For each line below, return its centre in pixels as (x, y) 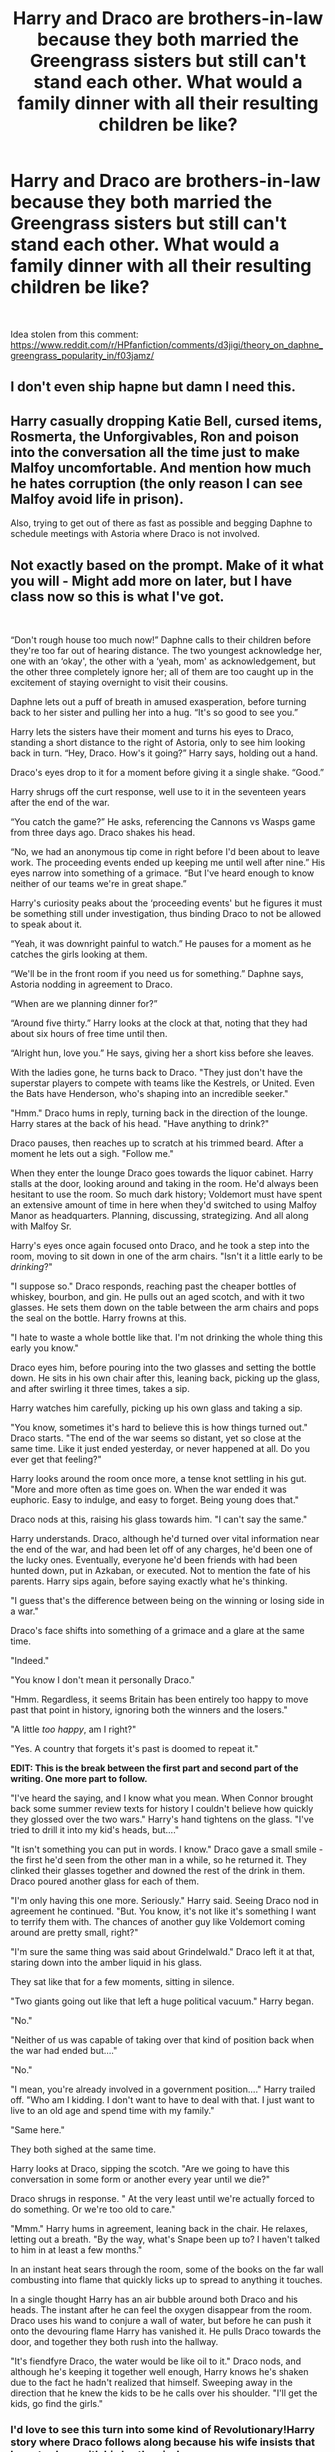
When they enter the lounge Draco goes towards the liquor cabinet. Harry (162, 1173)
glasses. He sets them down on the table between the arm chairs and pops (165, 1307)
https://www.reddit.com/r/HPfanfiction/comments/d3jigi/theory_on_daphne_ (166, 344)
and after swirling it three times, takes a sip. (100, 1388)
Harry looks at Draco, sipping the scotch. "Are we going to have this (150, 2168)
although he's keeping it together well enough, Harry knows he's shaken (159, 2371)
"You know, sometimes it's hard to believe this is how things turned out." (159, 1427)
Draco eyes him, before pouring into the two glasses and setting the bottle (163, 1367)
